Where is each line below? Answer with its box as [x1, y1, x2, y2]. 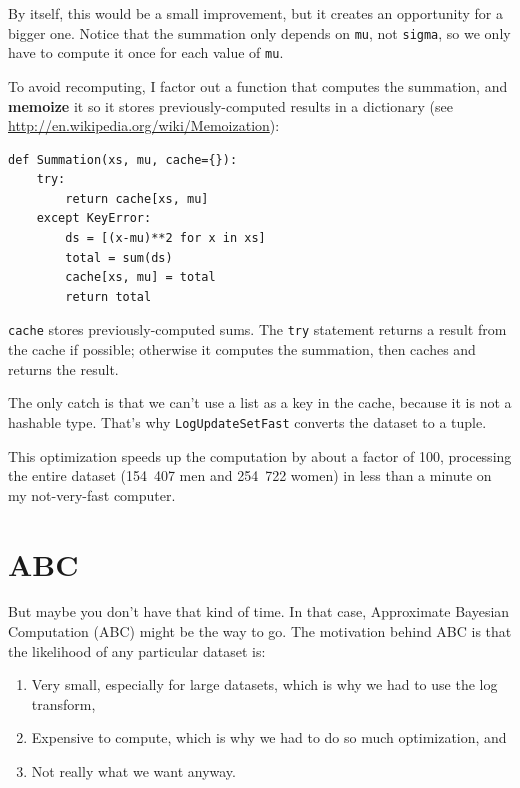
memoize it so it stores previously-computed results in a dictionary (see [8, 95, 453, 116]
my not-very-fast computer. [8, 484, 176, 505]
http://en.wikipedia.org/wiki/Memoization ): [8, 115, 280, 136]
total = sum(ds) [65, 250, 173, 265]
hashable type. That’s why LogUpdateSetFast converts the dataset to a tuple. [8, 411, 487, 432]
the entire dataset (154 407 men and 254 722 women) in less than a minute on [8, 465, 492, 486]
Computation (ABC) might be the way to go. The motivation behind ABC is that [8, 621, 512, 642]
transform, [31, 693, 96, 714]
